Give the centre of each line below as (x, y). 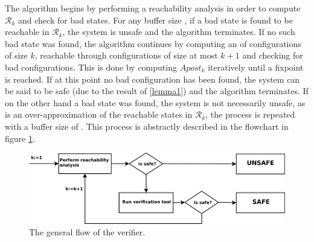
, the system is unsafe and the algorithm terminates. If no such (179, 32)
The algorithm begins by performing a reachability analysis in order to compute (153, 8)
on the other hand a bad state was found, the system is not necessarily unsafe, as (155, 102)
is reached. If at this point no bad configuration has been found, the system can (152, 79)
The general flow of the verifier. (87, 232)
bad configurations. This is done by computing (91, 67)
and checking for (273, 55)
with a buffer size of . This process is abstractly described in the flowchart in (147, 126)
